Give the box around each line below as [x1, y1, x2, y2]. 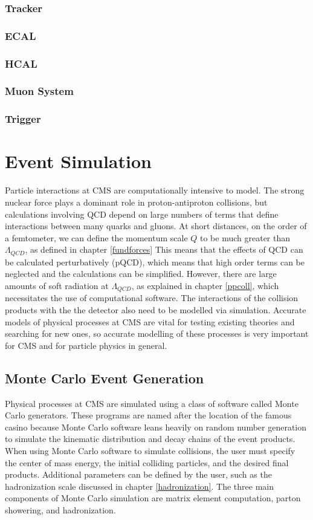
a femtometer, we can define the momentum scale [5, 231, 188, 244]
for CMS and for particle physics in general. [5, 339, 167, 351]
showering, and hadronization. [5, 503, 116, 516]
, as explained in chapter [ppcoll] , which [131, 279, 279, 291]
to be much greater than [200, 231, 291, 244]
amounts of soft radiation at [5, 279, 109, 291]
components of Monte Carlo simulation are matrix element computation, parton [5, 492, 301, 504]
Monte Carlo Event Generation [5, 368, 204, 387]
